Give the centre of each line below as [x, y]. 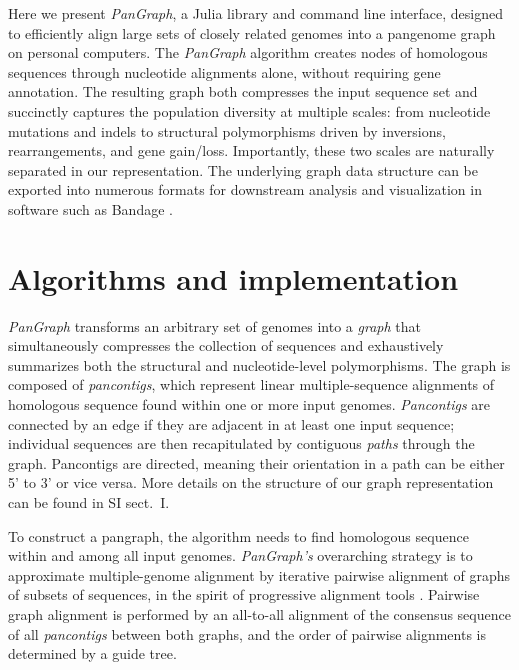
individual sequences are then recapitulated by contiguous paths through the [241, 443]
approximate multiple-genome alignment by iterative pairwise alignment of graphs [259, 574]
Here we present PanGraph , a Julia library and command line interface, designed [256, 13]
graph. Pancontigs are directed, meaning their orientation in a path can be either [256, 462]
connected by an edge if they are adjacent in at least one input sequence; [231, 423]
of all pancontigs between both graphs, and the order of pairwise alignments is [247, 633]
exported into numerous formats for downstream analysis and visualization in [245, 189]
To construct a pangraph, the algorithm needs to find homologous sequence [238, 535]
